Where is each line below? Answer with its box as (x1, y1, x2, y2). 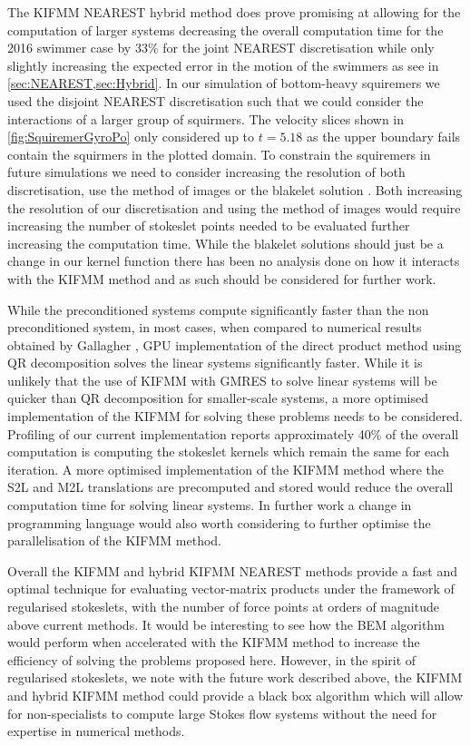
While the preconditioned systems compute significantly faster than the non (7, 299, 429, 319)
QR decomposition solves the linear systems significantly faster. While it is (7, 353, 423, 372)
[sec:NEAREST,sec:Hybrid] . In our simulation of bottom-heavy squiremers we (7, 74, 440, 93)
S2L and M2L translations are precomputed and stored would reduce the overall (7, 477, 454, 496)
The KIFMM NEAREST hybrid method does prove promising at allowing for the (7, 3, 461, 21)
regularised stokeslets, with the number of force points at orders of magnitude (7, 597, 439, 615)
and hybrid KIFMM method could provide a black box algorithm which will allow (7, 685, 464, 704)
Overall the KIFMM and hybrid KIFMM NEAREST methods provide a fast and (7, 561, 457, 580)
